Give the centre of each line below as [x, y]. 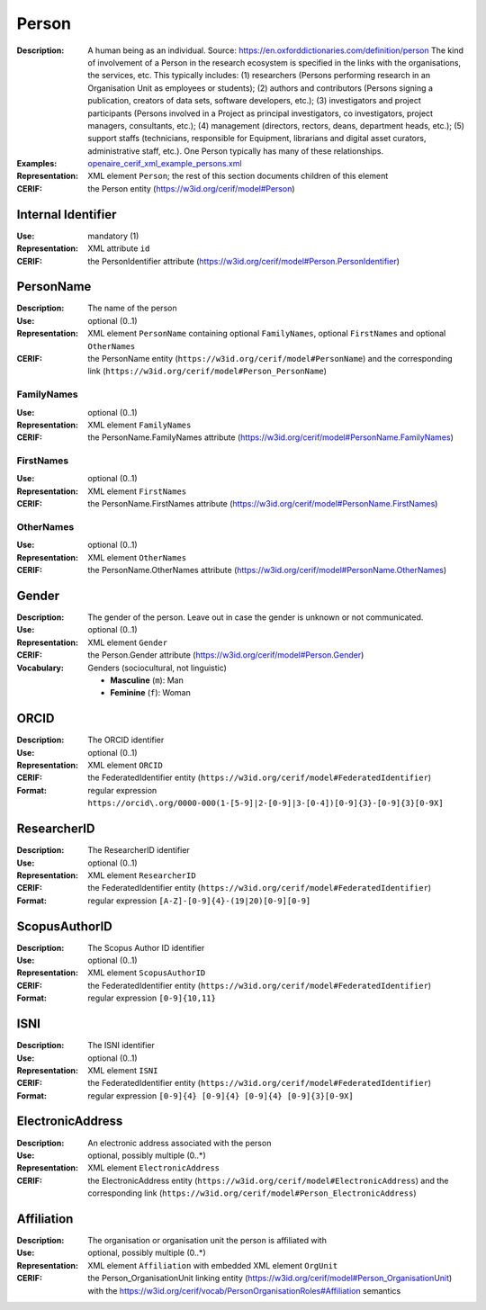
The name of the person [132, 308]
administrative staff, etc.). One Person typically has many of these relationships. [236, 151]
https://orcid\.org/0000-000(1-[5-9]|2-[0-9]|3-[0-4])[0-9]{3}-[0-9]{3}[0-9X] [266, 803]
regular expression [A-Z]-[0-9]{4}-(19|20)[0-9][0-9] [199, 901]
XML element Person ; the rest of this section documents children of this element [238, 176]
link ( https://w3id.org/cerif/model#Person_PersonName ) [207, 371]
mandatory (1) [113, 236]
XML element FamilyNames [139, 425]
